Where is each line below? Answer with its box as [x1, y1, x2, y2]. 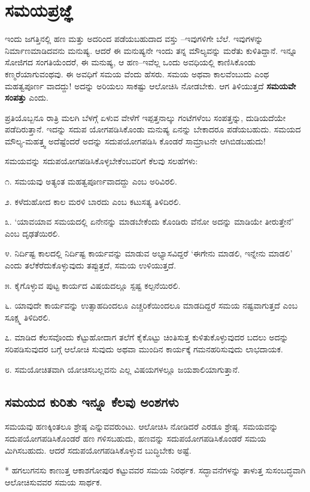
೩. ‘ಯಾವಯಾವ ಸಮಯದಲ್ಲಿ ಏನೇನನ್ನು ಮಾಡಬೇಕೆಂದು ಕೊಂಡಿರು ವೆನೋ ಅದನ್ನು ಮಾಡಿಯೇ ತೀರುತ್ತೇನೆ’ [5, 215, 294, 228]
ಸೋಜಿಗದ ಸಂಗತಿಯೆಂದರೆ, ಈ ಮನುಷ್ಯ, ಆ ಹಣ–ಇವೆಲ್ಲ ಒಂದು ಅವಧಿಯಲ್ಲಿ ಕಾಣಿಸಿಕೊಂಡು [5, 56, 256, 68]
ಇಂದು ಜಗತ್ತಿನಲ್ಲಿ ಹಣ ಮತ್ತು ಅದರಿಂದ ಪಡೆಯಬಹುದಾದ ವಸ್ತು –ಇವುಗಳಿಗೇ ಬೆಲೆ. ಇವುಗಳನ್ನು [5, 32, 263, 45]
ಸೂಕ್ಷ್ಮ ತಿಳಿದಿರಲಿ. [5, 310, 51, 323]
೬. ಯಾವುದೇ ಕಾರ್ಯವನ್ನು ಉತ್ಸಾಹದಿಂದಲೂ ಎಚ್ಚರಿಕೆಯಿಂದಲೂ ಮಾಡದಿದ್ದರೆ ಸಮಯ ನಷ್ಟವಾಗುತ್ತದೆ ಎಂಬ [5, 299, 298, 312]
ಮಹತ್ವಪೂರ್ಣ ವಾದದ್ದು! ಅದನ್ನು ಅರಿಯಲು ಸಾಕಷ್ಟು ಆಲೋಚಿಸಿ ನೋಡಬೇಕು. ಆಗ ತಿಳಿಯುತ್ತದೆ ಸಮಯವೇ [5, 79, 296, 92]
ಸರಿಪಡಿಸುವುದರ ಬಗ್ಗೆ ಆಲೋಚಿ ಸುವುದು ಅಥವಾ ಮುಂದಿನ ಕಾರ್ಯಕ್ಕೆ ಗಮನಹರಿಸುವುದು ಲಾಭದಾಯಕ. [5, 343, 283, 355]
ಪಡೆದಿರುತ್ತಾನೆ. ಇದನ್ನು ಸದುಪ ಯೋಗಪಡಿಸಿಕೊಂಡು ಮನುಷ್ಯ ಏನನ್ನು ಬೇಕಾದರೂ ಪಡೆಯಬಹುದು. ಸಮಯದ [5, 123, 301, 135]
